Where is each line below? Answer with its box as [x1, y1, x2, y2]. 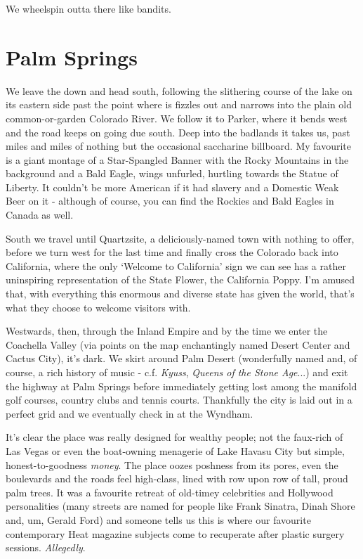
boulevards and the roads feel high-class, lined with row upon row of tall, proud [6, 471, 348, 486]
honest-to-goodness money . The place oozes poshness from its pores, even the [6, 457, 338, 472]
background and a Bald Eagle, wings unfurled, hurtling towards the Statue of [6, 166, 338, 181]
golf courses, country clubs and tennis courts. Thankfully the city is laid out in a [6, 392, 352, 407]
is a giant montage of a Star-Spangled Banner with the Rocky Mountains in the [6, 152, 349, 167]
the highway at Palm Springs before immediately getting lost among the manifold [6, 378, 357, 393]
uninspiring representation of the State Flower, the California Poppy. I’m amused [6, 272, 355, 287]
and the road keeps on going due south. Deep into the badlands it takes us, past [6, 124, 350, 139]
